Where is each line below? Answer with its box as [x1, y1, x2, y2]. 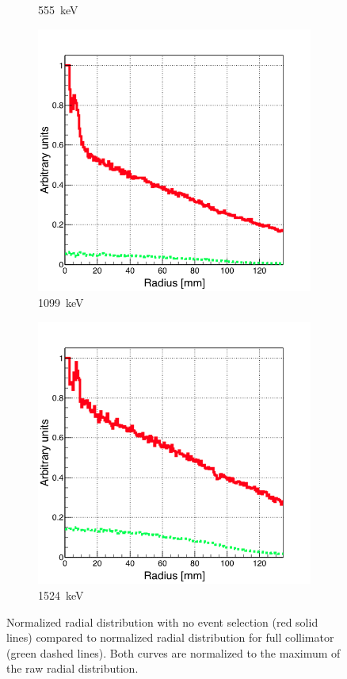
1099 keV [38, 293, 84, 310]
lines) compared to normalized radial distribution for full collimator [6, 629, 334, 646]
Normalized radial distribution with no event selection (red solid [6, 613, 318, 630]
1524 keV [38, 586, 84, 603]
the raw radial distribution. [6, 660, 139, 677]
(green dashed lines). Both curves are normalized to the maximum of [6, 644, 341, 661]
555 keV [38, 2, 78, 17]
